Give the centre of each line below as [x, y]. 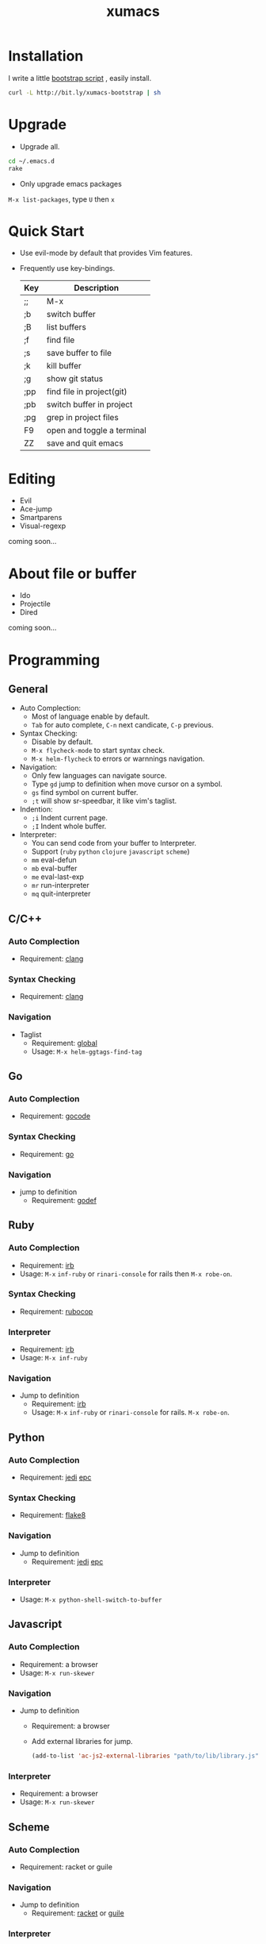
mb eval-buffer [54, 869]
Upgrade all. [40, 146]
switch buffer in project [89, 405]
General [28, 689]
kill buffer [64, 366]
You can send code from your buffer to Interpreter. [114, 843]
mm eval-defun [54, 860]
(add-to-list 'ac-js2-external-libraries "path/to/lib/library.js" [145, 1756]
